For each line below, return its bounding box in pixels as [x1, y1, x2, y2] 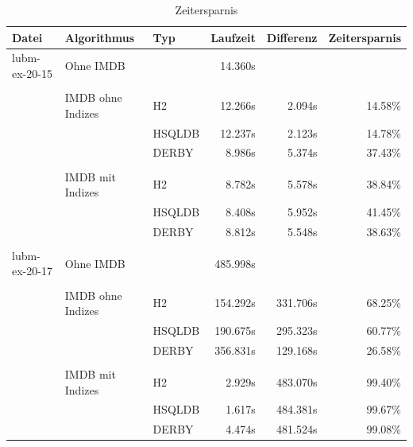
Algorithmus [64, 29, 135, 45]
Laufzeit [210, 29, 256, 45]
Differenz [266, 29, 318, 45]
